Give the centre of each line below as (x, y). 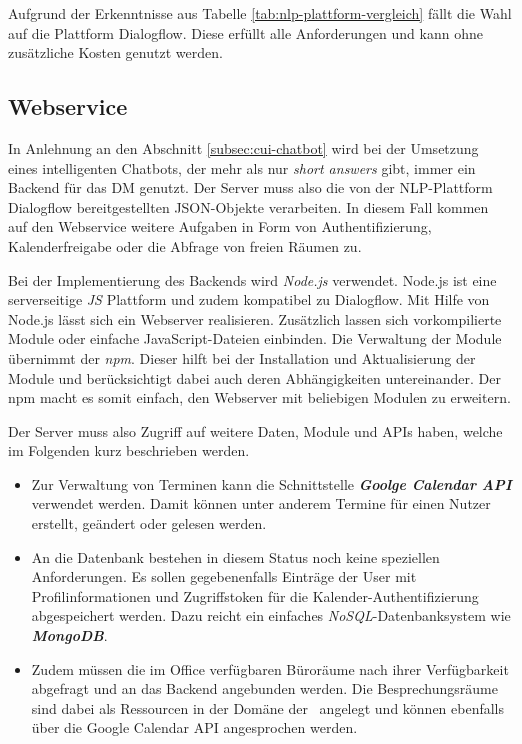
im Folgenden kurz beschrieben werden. (129, 450)
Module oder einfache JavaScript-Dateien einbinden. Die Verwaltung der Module (255, 338)
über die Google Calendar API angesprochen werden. (194, 727)
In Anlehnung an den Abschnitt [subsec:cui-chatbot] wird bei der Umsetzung (243, 147)
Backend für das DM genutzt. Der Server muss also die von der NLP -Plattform (250, 187)
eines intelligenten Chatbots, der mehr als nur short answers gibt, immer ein (242, 167)
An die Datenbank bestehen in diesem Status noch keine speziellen (235, 556)
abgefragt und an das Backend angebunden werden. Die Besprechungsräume (264, 688)
